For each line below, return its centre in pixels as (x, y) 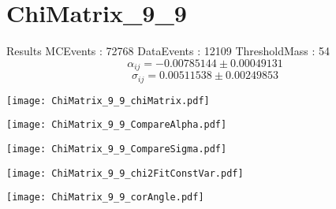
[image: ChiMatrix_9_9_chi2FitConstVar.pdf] (125, 173)
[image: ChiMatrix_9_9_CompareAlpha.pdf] (117, 125)
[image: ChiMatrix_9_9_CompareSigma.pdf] (117, 149)
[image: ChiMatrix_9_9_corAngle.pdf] (105, 198)
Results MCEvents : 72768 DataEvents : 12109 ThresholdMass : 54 (168, 51)
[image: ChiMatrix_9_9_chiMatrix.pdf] (108, 101)
